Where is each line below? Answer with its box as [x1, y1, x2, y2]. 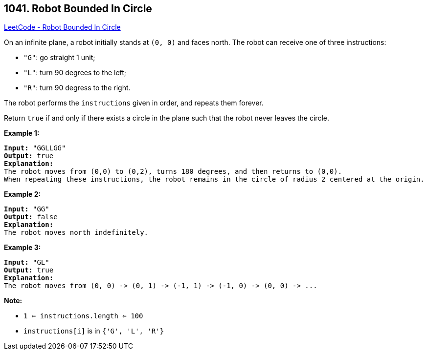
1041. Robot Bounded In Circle [4, 2, 152, 15]
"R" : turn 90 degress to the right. [23, 83, 131, 92]
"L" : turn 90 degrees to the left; [23, 68, 127, 77]
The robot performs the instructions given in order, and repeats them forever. [4, 99, 264, 107]
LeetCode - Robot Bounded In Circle [4, 23, 121, 32]
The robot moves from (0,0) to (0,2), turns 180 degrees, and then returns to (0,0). [4, 167, 342, 176]
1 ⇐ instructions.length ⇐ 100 [23, 312, 143, 320]
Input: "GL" [4, 258, 49, 267]
